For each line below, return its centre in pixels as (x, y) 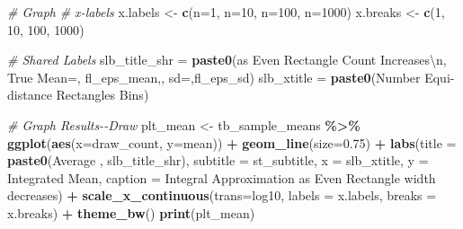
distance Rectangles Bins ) (78, 95)
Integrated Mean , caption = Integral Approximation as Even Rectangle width (222, 177)
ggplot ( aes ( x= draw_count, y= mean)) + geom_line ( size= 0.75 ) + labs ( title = (232, 142)
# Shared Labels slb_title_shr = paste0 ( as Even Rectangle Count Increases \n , (227, 60)
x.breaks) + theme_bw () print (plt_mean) (131, 212)
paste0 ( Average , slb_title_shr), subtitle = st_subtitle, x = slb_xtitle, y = (218, 160)
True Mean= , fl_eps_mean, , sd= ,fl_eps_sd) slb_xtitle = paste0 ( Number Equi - (231, 77)
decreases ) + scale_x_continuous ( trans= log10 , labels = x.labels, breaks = (222, 195)
